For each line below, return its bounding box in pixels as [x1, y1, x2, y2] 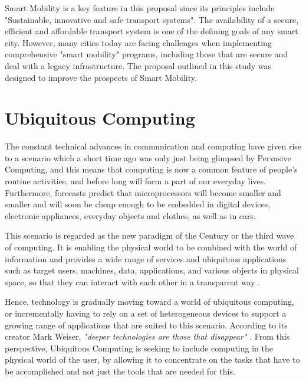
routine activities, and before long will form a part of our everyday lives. [5, 175, 266, 187]
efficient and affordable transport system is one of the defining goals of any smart [5, 25, 298, 37]
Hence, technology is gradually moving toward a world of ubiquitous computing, [5, 295, 294, 308]
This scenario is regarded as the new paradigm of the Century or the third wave [5, 229, 294, 242]
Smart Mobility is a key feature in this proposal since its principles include [5, 2, 275, 14]
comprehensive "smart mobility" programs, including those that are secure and [5, 48, 288, 60]
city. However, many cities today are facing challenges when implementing [5, 36, 272, 48]
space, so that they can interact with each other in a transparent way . [5, 275, 261, 288]
